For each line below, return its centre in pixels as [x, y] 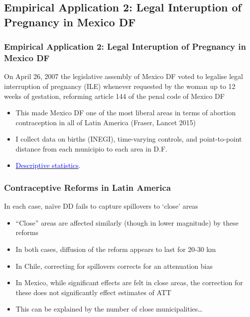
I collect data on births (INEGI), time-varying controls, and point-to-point [129, 139]
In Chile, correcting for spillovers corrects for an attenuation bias [114, 266]
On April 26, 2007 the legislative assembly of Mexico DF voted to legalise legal [124, 76]
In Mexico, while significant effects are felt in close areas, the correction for [129, 282]
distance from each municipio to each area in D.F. [91, 148]
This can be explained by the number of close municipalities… [109, 309]
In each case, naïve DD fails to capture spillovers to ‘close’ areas [101, 206]
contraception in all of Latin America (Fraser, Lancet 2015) [106, 122]
